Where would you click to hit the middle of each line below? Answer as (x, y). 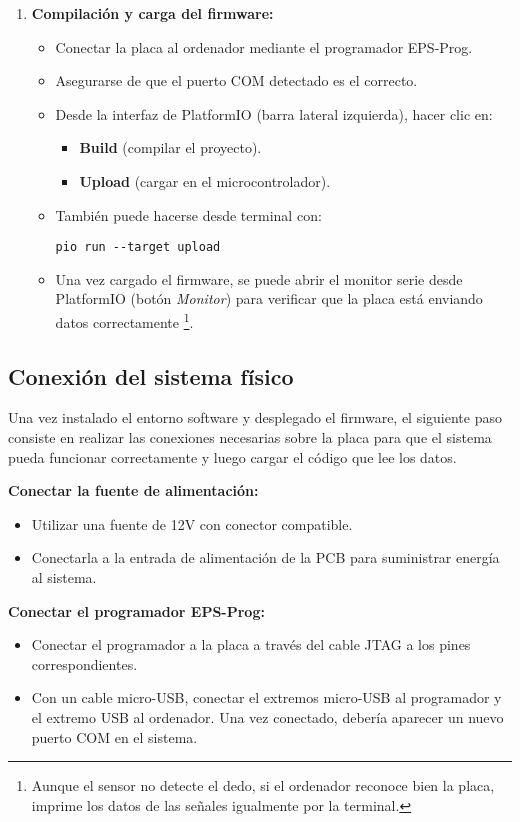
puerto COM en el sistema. (114, 736)
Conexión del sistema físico (151, 375)
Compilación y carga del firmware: (152, 13)
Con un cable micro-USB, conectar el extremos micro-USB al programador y (266, 697)
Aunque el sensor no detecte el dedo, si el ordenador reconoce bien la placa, (263, 785)
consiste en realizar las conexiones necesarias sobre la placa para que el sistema (250, 437)
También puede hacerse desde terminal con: (188, 214)
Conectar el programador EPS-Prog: (136, 610)
